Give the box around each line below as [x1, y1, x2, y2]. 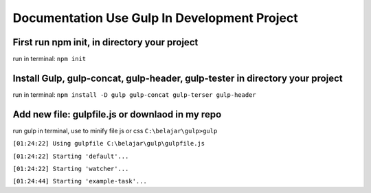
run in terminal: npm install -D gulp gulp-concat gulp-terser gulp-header [12, 90, 257, 99]
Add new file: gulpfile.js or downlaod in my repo [12, 109, 222, 120]
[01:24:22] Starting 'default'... [12, 152, 129, 160]
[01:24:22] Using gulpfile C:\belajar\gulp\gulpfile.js [12, 139, 205, 148]
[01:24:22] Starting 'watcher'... [12, 165, 129, 173]
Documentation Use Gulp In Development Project [12, 10, 298, 25]
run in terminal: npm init [12, 55, 87, 63]
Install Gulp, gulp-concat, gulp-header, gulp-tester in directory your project [12, 72, 343, 84]
